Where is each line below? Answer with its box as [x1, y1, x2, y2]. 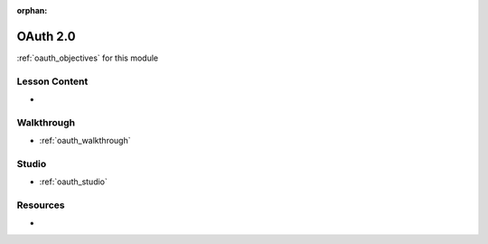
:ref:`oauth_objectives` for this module [16, 52, 158, 63]
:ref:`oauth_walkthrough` [39, 136, 131, 146]
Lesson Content [16, 75, 89, 88]
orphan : [16, 5, 48, 15]
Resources [16, 199, 65, 211]
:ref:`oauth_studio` [39, 176, 108, 187]
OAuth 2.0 [16, 28, 76, 44]
